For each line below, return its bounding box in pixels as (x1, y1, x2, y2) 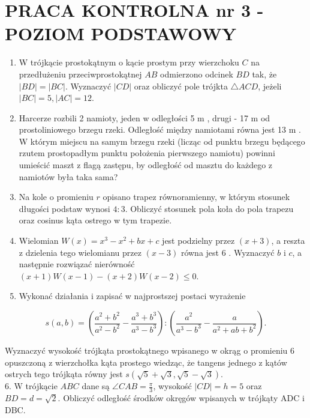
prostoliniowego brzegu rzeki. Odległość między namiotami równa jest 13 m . (19, 123, 301, 136)
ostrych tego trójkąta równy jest (5, 368, 123, 380)
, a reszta (271, 234, 305, 247)
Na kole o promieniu (19, 190, 94, 203)
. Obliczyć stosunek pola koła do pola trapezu (125, 202, 294, 214)
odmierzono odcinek (160, 67, 233, 80)
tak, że (252, 67, 277, 80)
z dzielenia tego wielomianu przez (19, 246, 142, 258)
